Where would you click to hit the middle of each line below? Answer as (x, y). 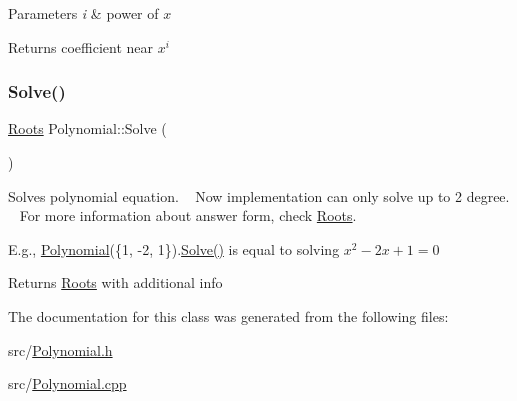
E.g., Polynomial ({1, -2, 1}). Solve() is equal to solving (174, 248)
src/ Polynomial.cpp (67, 383)
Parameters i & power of (83, 13)
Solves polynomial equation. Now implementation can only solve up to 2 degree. (259, 195)
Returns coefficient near (81, 46)
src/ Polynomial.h (60, 349)
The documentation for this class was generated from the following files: (228, 315)
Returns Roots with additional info (115, 282)
